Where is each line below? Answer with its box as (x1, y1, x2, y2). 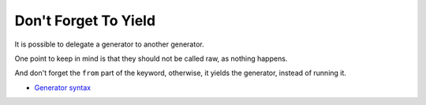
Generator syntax (34, 83, 91, 92)
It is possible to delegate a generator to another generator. (14, 39, 204, 49)
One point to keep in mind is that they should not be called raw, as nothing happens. (14, 54, 288, 63)
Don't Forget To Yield (14, 12, 156, 29)
